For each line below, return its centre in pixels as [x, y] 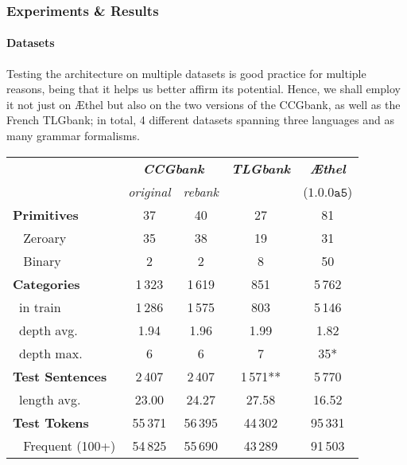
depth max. [51, 353]
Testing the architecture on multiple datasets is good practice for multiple [186, 73]
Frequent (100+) [70, 445]
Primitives [46, 214]
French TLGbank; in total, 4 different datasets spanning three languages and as [200, 120]
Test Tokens [51, 422]
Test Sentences [60, 376]
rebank [201, 191]
